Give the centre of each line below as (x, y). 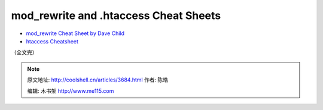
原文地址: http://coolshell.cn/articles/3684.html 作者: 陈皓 (98, 80)
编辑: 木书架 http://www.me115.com (71, 91)
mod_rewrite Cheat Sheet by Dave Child (75, 33)
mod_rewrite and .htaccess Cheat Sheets (116, 15)
